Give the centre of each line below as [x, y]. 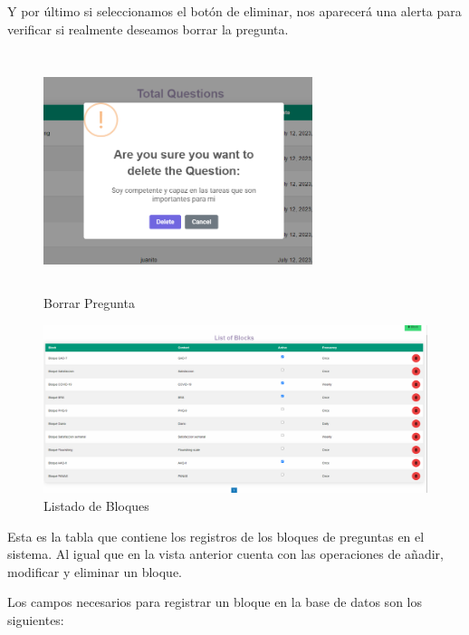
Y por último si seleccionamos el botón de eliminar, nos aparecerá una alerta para [234, 11]
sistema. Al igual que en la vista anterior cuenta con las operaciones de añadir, [225, 554]
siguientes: [36, 620]
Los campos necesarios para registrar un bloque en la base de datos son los [215, 602]
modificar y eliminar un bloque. [95, 571]
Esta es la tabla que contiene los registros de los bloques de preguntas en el [216, 536]
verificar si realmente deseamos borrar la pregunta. [148, 29]
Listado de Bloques [96, 506]
